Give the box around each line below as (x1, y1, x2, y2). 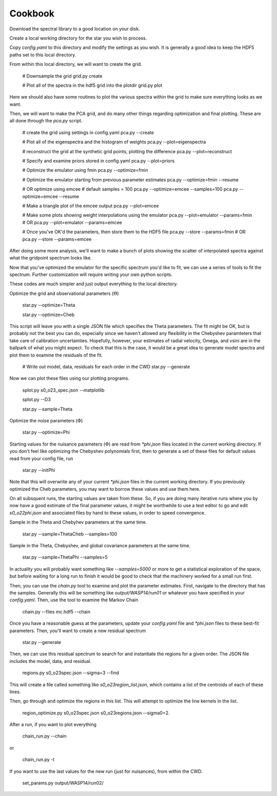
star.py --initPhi (22, 467, 55, 473)
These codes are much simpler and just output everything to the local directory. (9, 281, 178, 287)
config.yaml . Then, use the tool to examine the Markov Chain (9, 597, 138, 603)
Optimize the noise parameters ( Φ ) (9, 417, 83, 423)
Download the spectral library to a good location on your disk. (9, 26, 141, 32)
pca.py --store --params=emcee (22, 236, 92, 242)
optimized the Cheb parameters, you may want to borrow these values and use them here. (9, 486, 201, 492)
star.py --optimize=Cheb (22, 311, 75, 318)
